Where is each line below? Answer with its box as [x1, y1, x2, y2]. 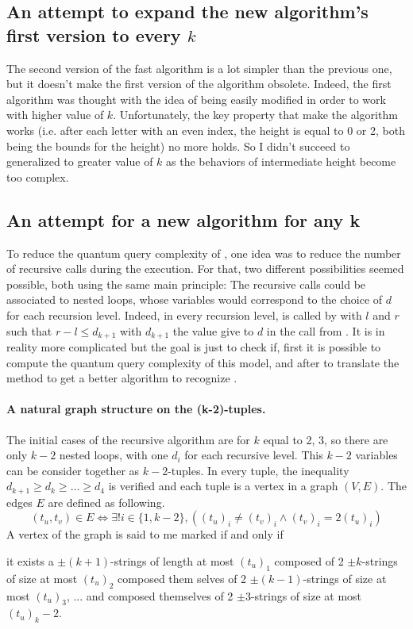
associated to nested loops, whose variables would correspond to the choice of [6, 291, 383, 308]
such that [6, 322, 52, 339]
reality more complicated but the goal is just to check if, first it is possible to [6, 338, 381, 355]
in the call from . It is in [266, 322, 385, 339]
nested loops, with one [59, 447, 168, 463]
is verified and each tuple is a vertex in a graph [108, 478, 338, 494]
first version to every [6, 22, 181, 47]
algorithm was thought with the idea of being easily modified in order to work [6, 90, 386, 107]
